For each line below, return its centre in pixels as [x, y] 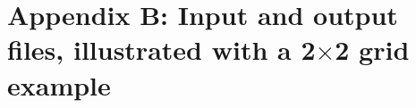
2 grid [372, 50]
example [59, 84]
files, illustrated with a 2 [161, 50]
